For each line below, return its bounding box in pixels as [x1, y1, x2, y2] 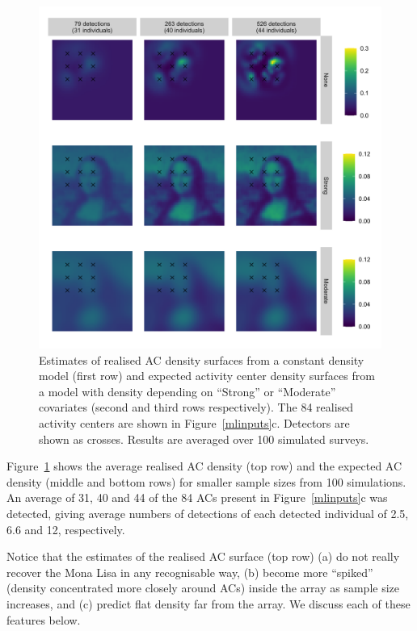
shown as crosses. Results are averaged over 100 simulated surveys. [39, 430, 369, 447]
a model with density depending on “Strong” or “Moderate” [39, 382, 336, 399]
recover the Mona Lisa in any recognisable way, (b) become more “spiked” [6, 563, 373, 580]
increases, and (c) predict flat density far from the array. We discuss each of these [6, 595, 411, 612]
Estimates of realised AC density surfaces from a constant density [39, 351, 364, 368]
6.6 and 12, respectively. [6, 520, 125, 537]
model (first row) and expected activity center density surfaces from [39, 367, 375, 384]
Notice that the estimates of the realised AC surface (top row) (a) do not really [6, 548, 400, 565]
